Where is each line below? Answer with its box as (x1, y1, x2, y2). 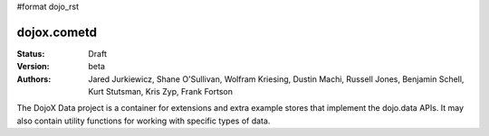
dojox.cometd (16, 24, 98, 40)
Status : (16, 48, 45, 59)
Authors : (16, 73, 52, 85)
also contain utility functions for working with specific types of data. (16, 115, 271, 126)
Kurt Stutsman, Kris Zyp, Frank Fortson (88, 86, 233, 97)
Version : (16, 61, 50, 72)
